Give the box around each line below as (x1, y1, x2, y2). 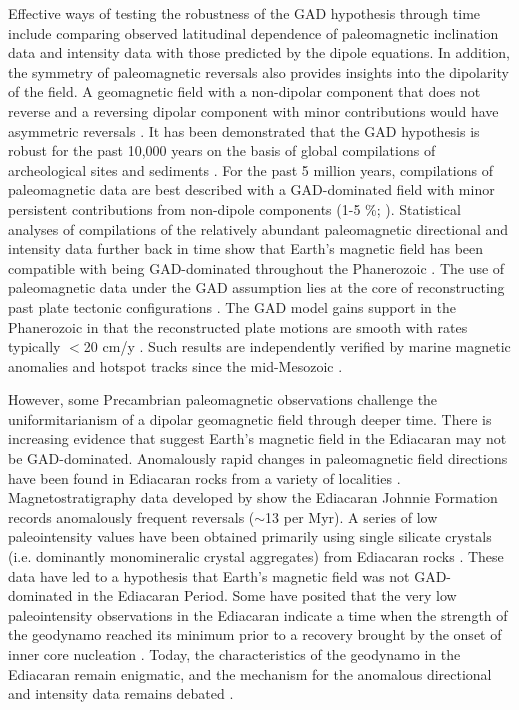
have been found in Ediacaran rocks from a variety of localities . (8, 467, 401, 488)
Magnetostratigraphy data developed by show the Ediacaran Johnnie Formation (8, 487, 498, 508)
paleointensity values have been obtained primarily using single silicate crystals (8, 526, 492, 547)
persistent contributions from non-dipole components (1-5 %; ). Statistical (8, 198, 461, 219)
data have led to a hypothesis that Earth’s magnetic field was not (8, 565, 410, 586)
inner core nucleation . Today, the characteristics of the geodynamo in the (8, 644, 461, 664)
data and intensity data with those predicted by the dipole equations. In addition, (8, 42, 510, 63)
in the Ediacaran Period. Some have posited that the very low (77, 585, 457, 606)
